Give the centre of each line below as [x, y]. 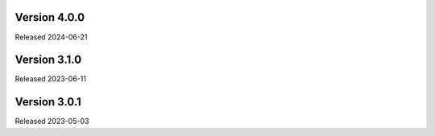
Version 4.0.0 [50, 17]
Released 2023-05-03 [52, 122]
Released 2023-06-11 [50, 79]
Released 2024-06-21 [51, 37]
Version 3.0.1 [48, 102]
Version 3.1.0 [48, 60]
